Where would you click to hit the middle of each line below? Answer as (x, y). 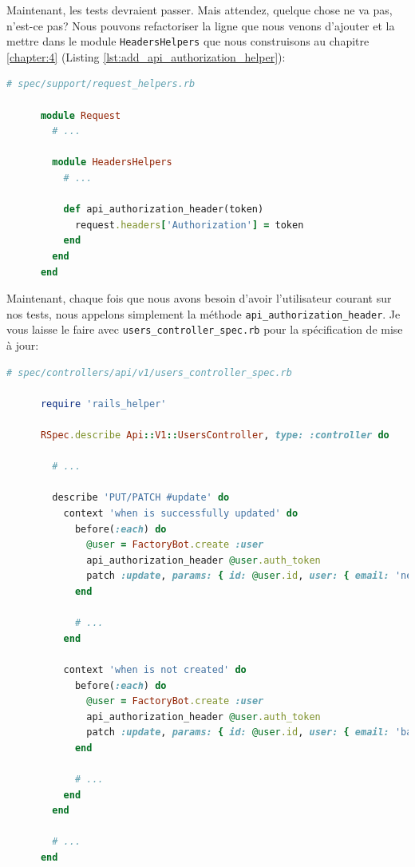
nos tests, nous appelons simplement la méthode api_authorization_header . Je (204, 313)
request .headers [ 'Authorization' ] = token (189, 225)
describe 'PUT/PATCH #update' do (141, 498)
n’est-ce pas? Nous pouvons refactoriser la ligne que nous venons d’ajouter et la (201, 25)
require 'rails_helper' (103, 404)
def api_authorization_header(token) (164, 210)
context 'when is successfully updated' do (181, 513)
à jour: (23, 345)
